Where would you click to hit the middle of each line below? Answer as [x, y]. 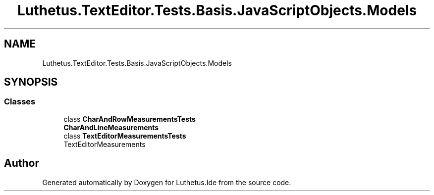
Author [22, 163]
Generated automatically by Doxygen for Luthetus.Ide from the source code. [167, 182]
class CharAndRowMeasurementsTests [130, 119]
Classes [20, 102]
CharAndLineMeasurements [111, 127]
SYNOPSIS [31, 82]
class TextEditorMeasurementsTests [125, 136]
